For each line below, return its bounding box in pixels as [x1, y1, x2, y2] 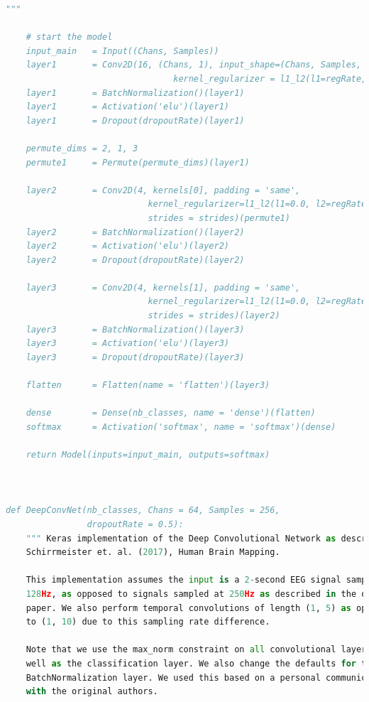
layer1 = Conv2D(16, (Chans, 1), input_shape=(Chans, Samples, [26, 60, 362, 70]
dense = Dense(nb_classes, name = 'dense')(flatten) [26, 408, 316, 418]
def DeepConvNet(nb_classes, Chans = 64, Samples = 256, [6, 505, 280, 516]
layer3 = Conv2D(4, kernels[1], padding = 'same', [26, 282, 301, 293]
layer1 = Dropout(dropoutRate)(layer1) [26, 115, 245, 126]
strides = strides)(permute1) [148, 212, 290, 223]
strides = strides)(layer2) [148, 310, 280, 321]
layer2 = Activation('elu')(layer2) [26, 241, 229, 252]
